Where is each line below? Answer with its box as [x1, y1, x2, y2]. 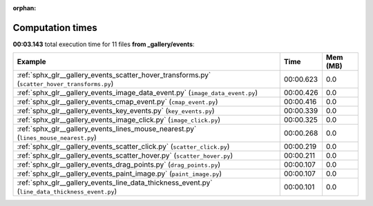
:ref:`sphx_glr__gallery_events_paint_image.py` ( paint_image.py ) [17, 169, 222, 178]
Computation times [12, 21, 97, 34]
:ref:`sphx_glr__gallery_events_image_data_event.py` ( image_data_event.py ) [17, 88, 258, 98]
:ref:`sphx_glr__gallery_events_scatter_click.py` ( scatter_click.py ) [17, 142, 230, 152]
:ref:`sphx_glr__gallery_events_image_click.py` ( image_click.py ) [17, 115, 221, 125]
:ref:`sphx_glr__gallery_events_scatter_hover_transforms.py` [17, 70, 211, 80]
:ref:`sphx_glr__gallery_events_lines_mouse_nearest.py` [17, 124, 197, 134]
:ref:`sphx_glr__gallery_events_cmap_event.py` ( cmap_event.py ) [17, 97, 218, 107]
